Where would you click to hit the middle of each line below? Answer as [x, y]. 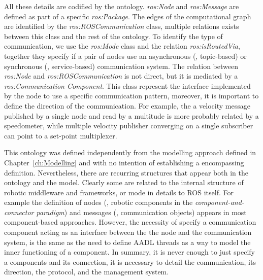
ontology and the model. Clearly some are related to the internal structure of [124, 182]
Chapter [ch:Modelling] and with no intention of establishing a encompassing [124, 162]
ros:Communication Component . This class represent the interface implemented [127, 85]
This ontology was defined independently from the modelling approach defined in [130, 152]
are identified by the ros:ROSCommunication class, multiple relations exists [122, 26]
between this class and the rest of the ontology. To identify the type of [113, 36]
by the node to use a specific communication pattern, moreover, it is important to [131, 96]
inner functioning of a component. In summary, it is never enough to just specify [129, 252]
